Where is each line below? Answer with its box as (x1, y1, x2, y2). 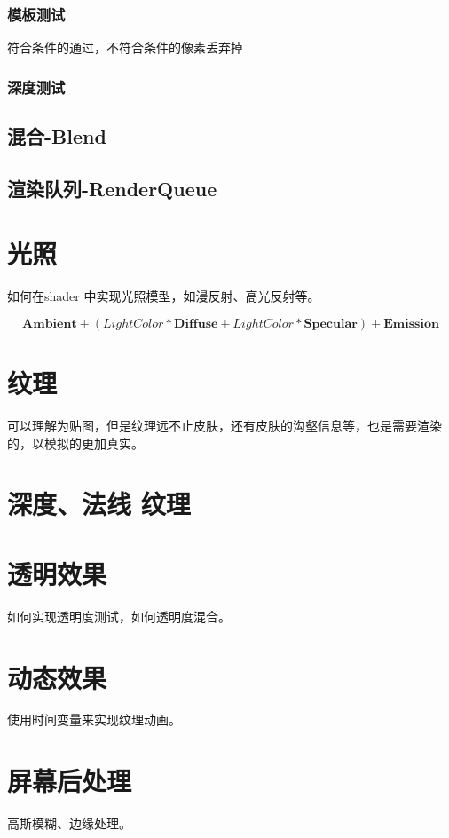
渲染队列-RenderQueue (7, 174, 217, 202)
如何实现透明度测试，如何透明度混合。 (7, 606, 231, 625)
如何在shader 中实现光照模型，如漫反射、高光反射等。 (7, 287, 320, 305)
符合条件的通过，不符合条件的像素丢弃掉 (7, 38, 243, 57)
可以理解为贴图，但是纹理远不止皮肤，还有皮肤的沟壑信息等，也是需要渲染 (7, 416, 442, 435)
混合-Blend (7, 123, 106, 150)
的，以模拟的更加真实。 (7, 433, 144, 452)
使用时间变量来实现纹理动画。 (7, 710, 181, 729)
